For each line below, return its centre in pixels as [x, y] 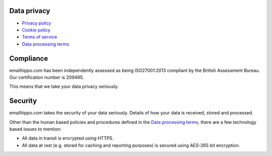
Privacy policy [37, 23]
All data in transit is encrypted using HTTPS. [68, 138]
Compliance [29, 58]
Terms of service [40, 37]
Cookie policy [36, 30]
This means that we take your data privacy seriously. [64, 87]
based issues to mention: [35, 129]
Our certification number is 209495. [47, 77]
